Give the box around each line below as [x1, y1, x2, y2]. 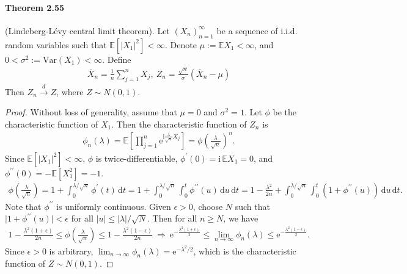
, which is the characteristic [193, 244, 296, 257]
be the [273, 106, 297, 118]
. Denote [165, 38, 197, 51]
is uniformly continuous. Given [56, 200, 171, 212]
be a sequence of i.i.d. [216, 24, 298, 37]
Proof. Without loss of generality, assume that [5, 106, 177, 118]
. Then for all [147, 212, 197, 225]
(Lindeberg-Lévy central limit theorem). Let [5, 24, 170, 37]
